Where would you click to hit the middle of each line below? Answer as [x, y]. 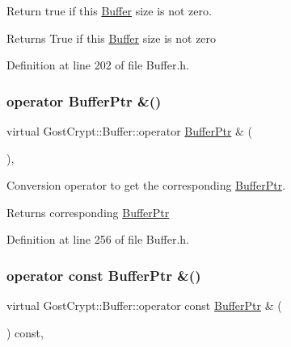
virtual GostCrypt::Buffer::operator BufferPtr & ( [130, 131]
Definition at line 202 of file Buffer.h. [98, 65]
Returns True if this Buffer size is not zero [112, 38]
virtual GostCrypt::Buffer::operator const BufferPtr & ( [144, 305]
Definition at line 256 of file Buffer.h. [98, 239]
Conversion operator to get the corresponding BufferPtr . [146, 185]
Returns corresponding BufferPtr [88, 212]
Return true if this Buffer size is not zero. [109, 10]
